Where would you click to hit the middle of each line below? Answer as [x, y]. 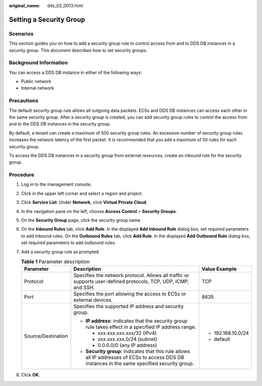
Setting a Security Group [47, 19]
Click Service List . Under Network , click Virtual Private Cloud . [84, 202]
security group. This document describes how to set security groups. [78, 50]
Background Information [38, 63]
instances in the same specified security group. [140, 364]
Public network [36, 81]
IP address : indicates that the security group [137, 321]
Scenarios [21, 34]
